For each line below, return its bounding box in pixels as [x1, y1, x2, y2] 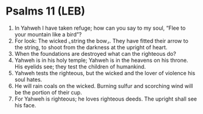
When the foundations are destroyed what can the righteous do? [14, 50, 177, 57]
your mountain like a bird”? [14, 30, 82, 38]
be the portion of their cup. [14, 89, 83, 96]
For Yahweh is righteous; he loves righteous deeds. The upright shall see [14, 95, 198, 102]
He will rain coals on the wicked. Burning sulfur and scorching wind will [14, 82, 193, 89]
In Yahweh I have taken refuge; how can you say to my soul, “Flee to [14, 24, 186, 32]
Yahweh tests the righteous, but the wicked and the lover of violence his [14, 69, 196, 76]
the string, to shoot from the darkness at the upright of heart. [14, 44, 168, 51]
